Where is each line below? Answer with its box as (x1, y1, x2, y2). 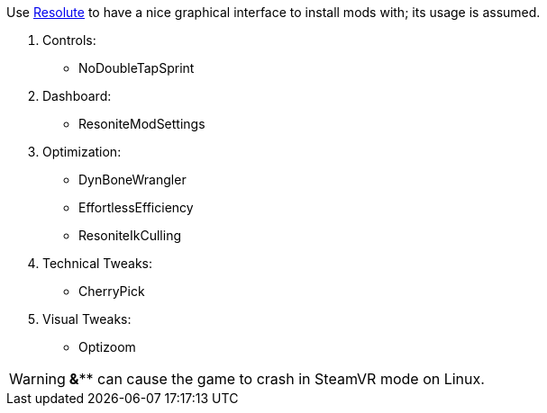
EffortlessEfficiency (78, 200, 194, 215)
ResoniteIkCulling (78, 228, 181, 243)
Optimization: (42, 144, 122, 159)
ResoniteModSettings (78, 116, 205, 131)
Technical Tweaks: (42, 256, 153, 271)
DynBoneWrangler (78, 172, 187, 187)
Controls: (42, 32, 96, 48)
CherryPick (78, 283, 145, 299)
